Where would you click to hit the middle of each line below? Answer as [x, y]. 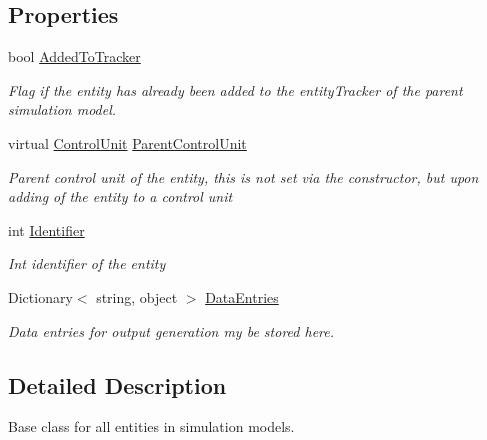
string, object [137, 296]
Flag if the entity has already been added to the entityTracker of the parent [235, 89]
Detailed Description [117, 384]
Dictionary [40, 296]
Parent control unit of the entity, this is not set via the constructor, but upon [243, 176]
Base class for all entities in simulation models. [151, 426]
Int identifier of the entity [87, 263]
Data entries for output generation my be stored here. [171, 330]
